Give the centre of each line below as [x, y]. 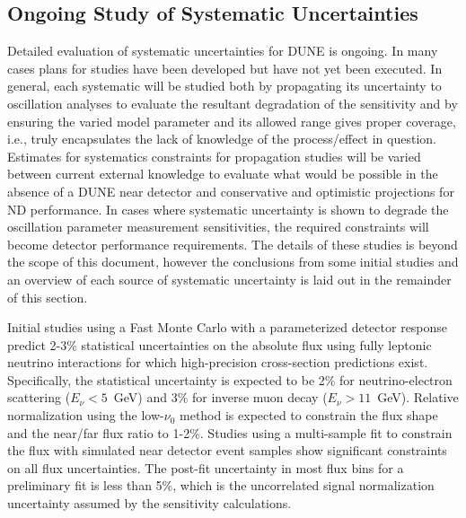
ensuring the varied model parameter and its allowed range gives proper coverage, [232, 121]
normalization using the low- [86, 415]
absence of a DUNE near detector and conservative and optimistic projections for [231, 191]
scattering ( [39, 397]
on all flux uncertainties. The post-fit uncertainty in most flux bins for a [206, 467]
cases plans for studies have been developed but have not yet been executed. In [225, 68]
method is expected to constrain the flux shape [309, 415]
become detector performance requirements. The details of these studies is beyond [233, 244]
